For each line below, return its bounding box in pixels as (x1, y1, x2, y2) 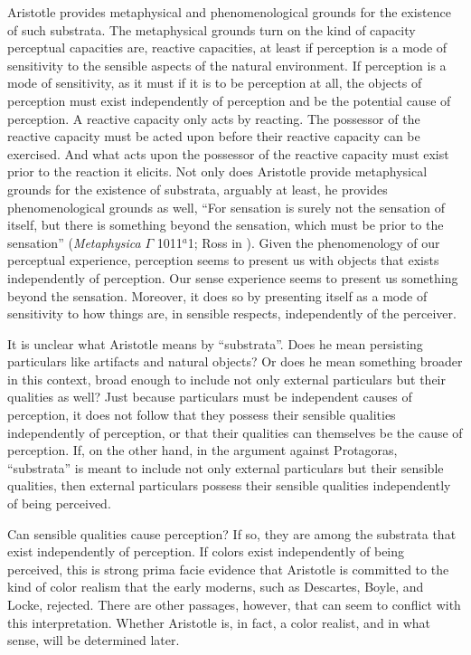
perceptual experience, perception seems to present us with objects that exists (7, 251, 439, 270)
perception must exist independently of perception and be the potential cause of (7, 90, 451, 109)
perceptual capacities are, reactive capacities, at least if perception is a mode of (7, 38, 447, 57)
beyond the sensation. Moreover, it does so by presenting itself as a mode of (7, 286, 428, 305)
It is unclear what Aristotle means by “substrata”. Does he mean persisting (7, 334, 423, 353)
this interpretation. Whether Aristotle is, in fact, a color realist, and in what (7, 612, 431, 631)
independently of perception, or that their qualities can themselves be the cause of (7, 422, 463, 441)
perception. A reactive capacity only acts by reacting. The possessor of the (7, 109, 420, 128)
